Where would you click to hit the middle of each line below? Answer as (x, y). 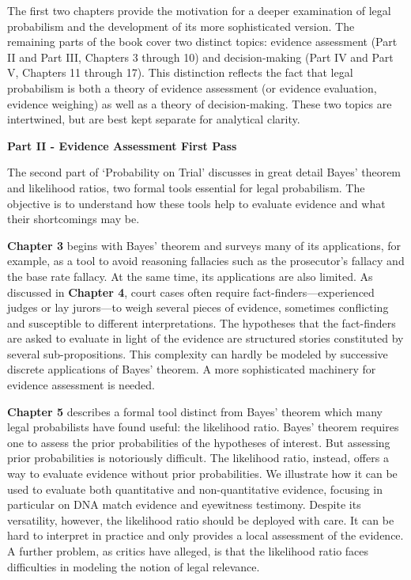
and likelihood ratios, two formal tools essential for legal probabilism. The (186, 187)
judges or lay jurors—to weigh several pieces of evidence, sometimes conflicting (198, 307)
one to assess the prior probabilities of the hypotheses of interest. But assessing (199, 442)
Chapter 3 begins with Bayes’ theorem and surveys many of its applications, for (204, 245)
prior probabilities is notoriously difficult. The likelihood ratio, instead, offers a (198, 458)
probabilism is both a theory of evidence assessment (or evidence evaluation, (192, 87)
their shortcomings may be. (74, 219)
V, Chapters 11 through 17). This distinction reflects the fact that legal (180, 72)
